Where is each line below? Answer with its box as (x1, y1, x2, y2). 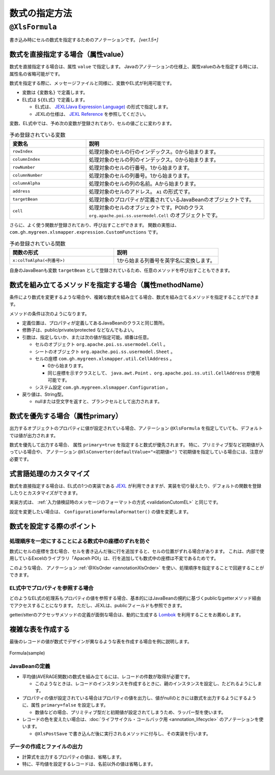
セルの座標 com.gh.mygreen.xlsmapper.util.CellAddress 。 (35, 355, 175, 362)
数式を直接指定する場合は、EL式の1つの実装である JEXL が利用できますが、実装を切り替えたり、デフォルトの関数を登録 (9, 483, 262, 489)
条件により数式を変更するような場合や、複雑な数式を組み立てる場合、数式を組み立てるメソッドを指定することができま (9, 294, 259, 300)
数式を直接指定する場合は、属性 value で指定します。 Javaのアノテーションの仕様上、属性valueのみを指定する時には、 (9, 64, 261, 70)
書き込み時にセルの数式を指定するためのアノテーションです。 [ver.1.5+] (9, 37, 159, 43)
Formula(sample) (9, 650, 45, 656)
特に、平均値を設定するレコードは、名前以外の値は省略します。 (22, 761, 156, 767)
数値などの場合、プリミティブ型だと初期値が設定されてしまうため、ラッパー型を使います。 (35, 709, 226, 715)
